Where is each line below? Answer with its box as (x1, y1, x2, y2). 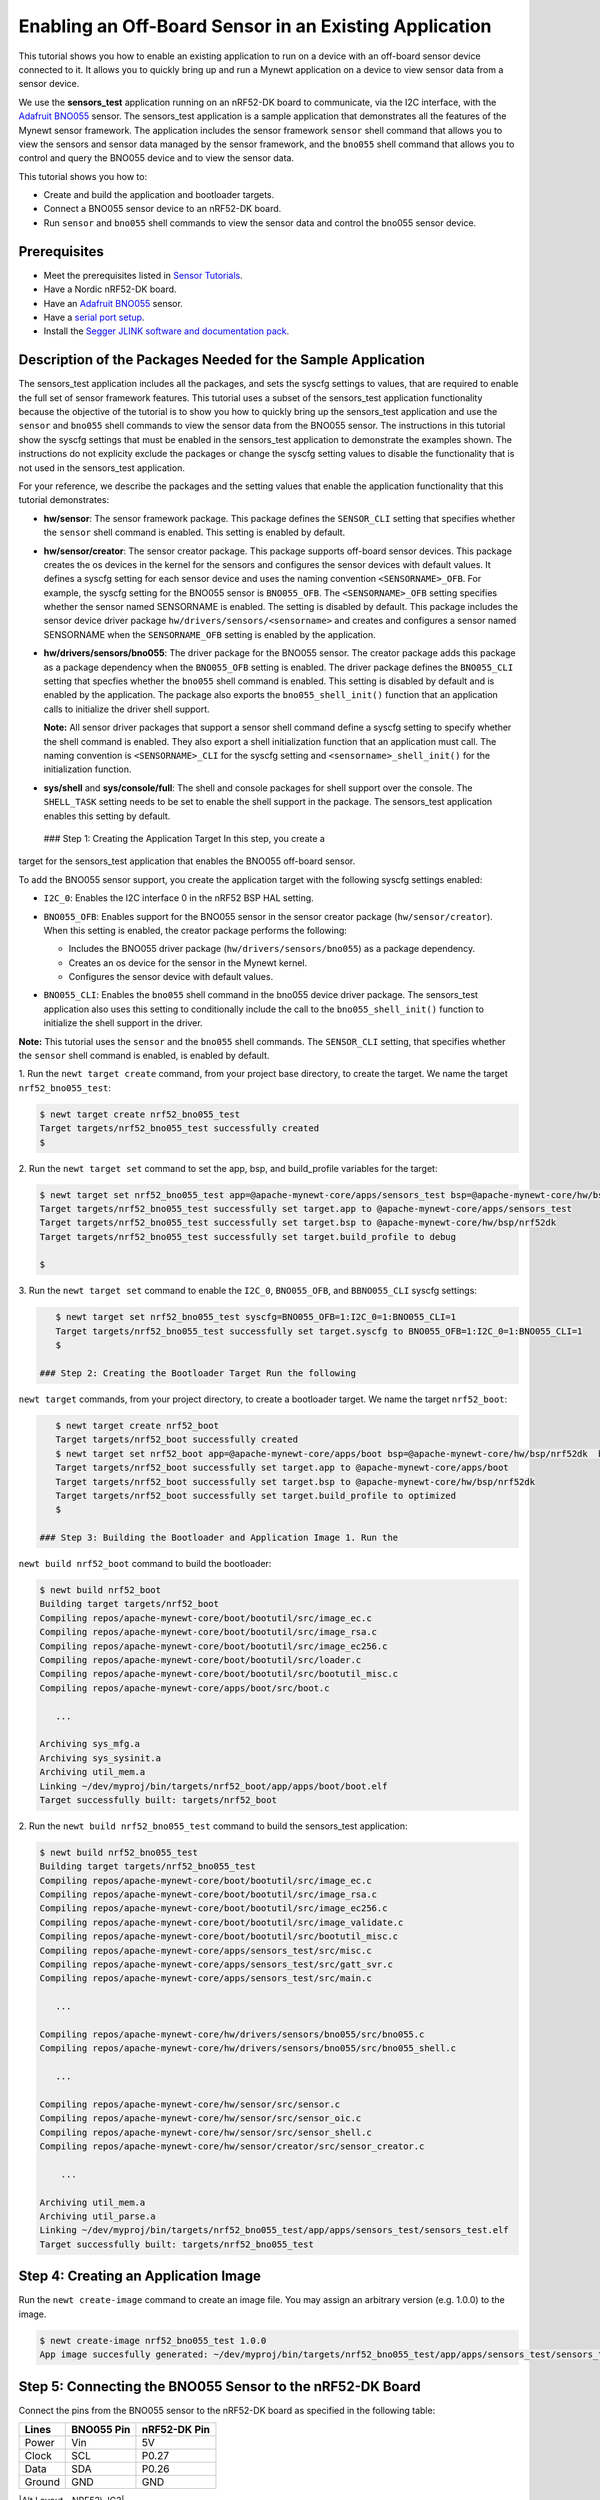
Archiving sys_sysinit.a (39, 1752, 162, 1764)
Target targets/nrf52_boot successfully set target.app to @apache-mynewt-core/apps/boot (55, 1462, 509, 1474)
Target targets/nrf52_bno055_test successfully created (39, 1123, 320, 1134)
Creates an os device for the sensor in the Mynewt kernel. (68, 956, 308, 969)
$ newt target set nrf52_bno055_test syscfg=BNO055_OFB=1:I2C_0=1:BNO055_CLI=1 (55, 1311, 457, 1323)
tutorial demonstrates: (18, 494, 110, 506)
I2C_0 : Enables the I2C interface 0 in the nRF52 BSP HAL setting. (43, 892, 314, 904)
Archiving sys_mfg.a (39, 1738, 140, 1750)
